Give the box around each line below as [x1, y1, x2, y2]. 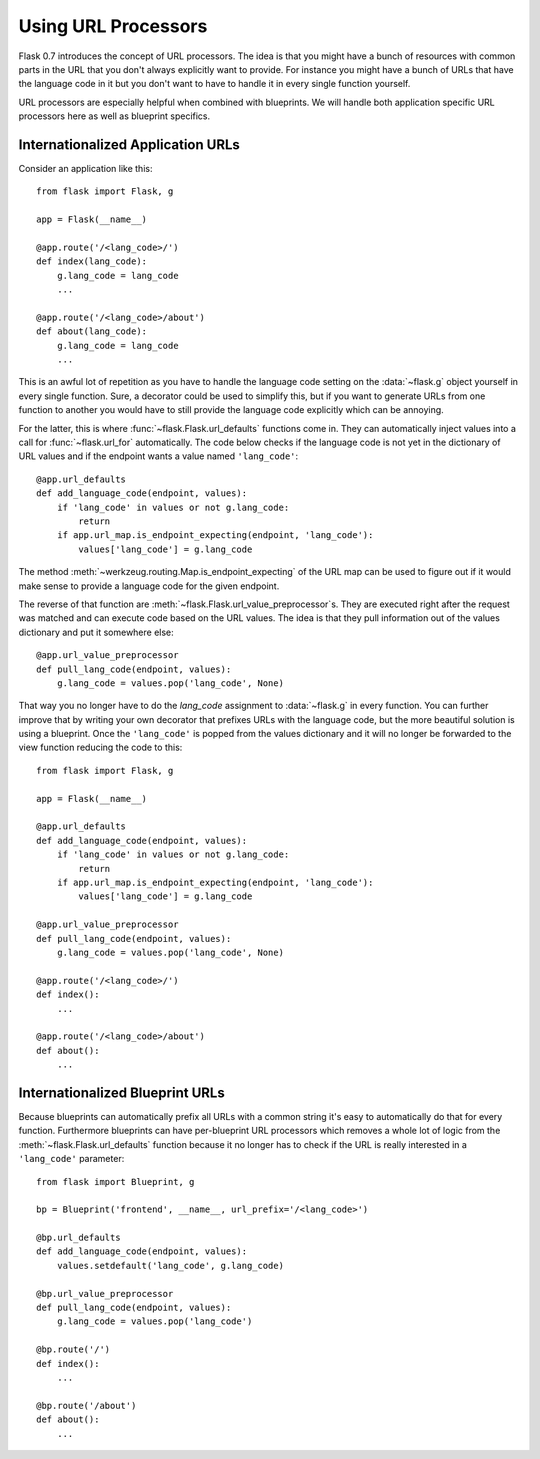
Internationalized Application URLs [18, 136, 240, 153]
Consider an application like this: [18, 163, 153, 175]
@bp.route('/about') [36, 1400, 137, 1411]
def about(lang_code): [36, 326, 148, 337]
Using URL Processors [18, 15, 208, 37]
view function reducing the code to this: [18, 741, 183, 754]
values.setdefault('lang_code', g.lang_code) [56, 1260, 285, 1271]
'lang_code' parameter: [18, 1153, 125, 1165]
